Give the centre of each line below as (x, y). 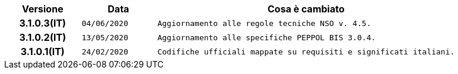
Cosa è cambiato (306, 9)
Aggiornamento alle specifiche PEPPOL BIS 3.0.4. (267, 37)
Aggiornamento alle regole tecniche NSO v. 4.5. (264, 23)
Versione (43, 9)
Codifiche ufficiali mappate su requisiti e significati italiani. (306, 52)
